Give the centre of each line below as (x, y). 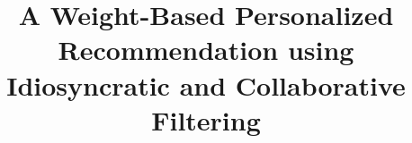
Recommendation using (206, 50)
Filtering (206, 119)
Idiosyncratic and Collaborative (206, 84)
